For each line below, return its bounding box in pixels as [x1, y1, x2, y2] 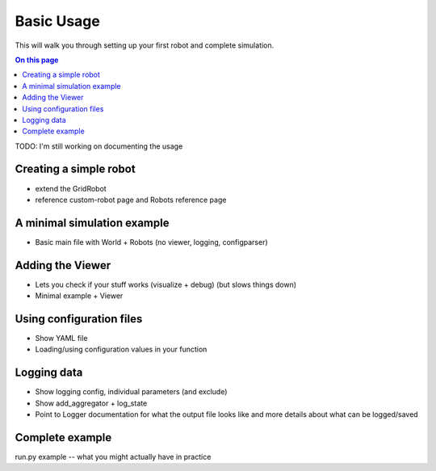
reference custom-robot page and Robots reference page [35, 195, 227, 204]
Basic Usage [15, 12, 100, 30]
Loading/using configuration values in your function [35, 344, 208, 355]
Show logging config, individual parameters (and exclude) [35, 387, 228, 397]
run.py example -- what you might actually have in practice [15, 452, 212, 462]
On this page [15, 55, 59, 65]
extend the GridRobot [35, 183, 107, 193]
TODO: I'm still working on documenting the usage [15, 141, 183, 151]
